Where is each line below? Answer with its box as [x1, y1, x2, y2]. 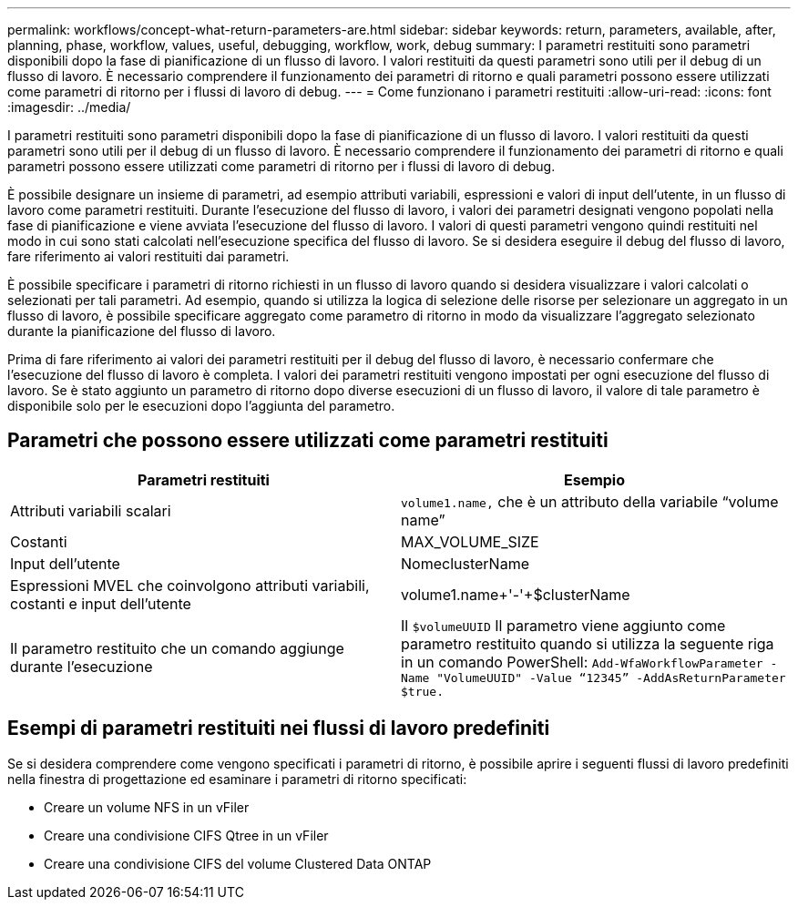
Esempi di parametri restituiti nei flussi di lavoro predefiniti [7, 717, 550, 740]
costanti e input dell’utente [10, 594, 191, 613]
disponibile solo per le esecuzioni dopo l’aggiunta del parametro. [7, 398, 395, 413]
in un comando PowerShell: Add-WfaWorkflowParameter [401, 652, 763, 671]
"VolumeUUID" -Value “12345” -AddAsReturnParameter [436, 670, 786, 685]
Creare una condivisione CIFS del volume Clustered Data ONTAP [44, 855, 432, 871]
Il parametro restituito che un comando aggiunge [10, 638, 344, 657]
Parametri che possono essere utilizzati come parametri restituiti [7, 429, 609, 453]
